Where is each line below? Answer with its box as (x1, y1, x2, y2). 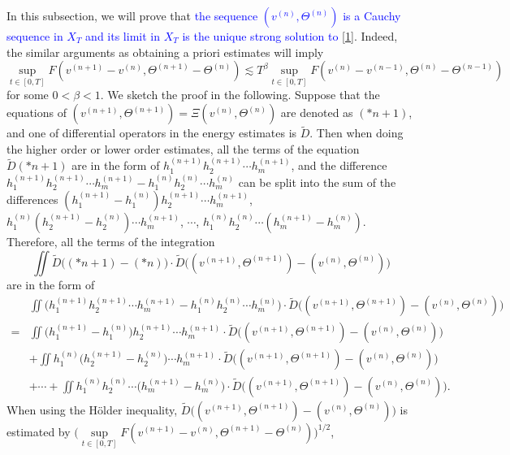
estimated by (6, 422, 71, 440)
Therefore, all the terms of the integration (6, 233, 215, 250)
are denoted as (280, 104, 353, 120)
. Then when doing (309, 124, 404, 141)
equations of (6, 104, 67, 120)
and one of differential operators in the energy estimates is (6, 124, 297, 141)
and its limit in (85, 28, 160, 44)
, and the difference (291, 157, 387, 174)
